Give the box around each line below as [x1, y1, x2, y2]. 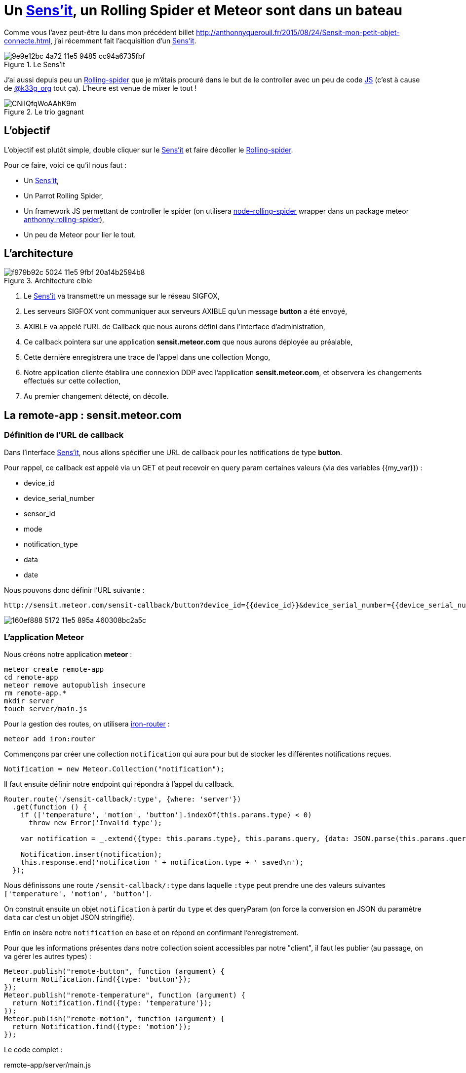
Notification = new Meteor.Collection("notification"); [4, 765, 225, 773]
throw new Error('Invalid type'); [29, 819, 162, 827]
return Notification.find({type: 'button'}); [12, 975, 192, 984]
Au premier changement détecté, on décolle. [24, 392, 169, 401]
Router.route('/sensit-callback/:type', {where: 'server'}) [4, 795, 241, 804]
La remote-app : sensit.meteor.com [4, 409, 182, 422]
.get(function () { [12, 803, 87, 811]
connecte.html [4, 36, 51, 45]
